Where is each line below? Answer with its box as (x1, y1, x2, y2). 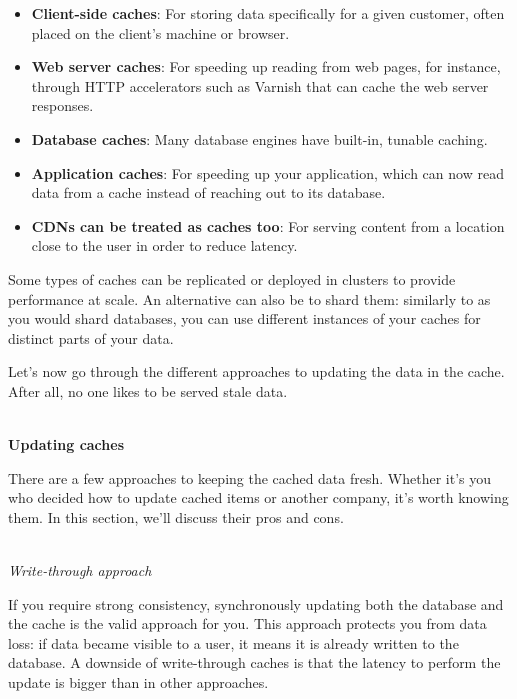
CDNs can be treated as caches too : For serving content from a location (31, 215, 505, 236)
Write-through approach (8, 560, 152, 581)
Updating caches (8, 434, 125, 455)
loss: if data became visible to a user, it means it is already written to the (8, 632, 459, 653)
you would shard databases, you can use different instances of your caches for (8, 308, 481, 329)
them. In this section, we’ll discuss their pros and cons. (8, 506, 344, 527)
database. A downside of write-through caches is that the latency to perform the (8, 652, 501, 673)
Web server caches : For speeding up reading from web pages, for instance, (31, 56, 501, 77)
